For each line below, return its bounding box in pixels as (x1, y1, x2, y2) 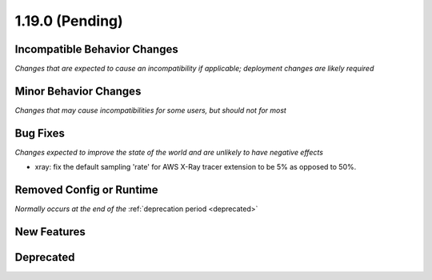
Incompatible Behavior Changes (14, 42, 179, 56)
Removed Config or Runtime (14, 183, 158, 197)
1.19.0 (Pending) (14, 12, 123, 30)
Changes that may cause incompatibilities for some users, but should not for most (14, 105, 287, 115)
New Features (14, 225, 86, 238)
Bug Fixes (14, 126, 66, 140)
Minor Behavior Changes (14, 84, 142, 98)
